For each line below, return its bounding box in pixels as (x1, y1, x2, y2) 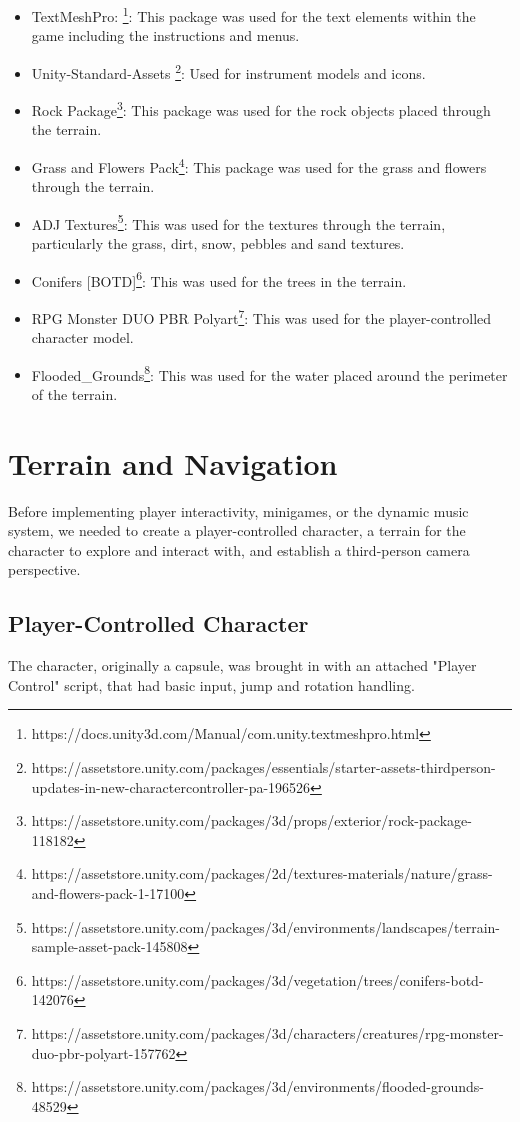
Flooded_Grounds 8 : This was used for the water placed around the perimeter (31, 361, 508, 385)
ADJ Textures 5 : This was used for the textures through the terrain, (31, 210, 446, 234)
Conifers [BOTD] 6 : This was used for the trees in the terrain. (31, 267, 407, 291)
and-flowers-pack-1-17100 (31, 883, 185, 904)
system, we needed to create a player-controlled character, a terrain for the (8, 520, 466, 541)
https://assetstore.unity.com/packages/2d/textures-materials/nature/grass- (31, 863, 493, 884)
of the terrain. (31, 383, 118, 404)
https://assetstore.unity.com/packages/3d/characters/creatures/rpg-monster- (31, 1022, 504, 1043)
